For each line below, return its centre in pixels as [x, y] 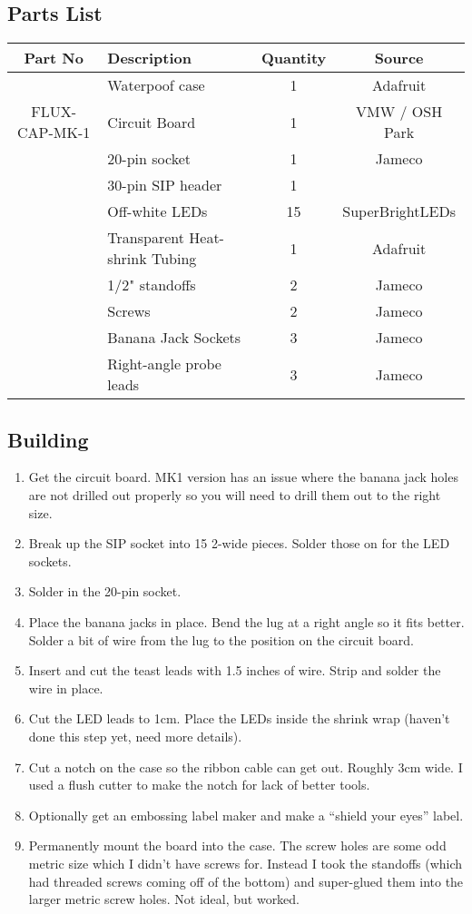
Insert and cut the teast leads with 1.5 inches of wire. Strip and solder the [235, 670]
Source [399, 58]
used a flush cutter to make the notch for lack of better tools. [199, 785]
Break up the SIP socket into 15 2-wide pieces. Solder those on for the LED [239, 543]
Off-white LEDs [157, 211]
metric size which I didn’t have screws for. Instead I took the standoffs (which [246, 863]
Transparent [146, 238]
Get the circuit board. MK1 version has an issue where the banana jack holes [243, 477]
